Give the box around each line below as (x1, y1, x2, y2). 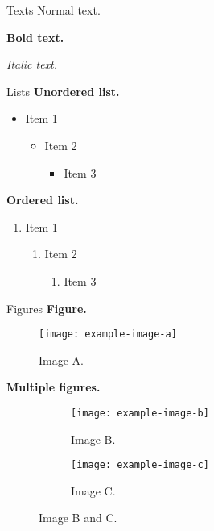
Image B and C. (39, 509, 117, 526)
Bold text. (6, 28, 64, 45)
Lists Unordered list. (6, 82, 120, 99)
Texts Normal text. (6, 2, 101, 18)
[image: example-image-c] (71, 459, 209, 471)
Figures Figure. (6, 299, 87, 316)
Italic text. (6, 56, 58, 73)
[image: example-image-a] (39, 328, 177, 341)
